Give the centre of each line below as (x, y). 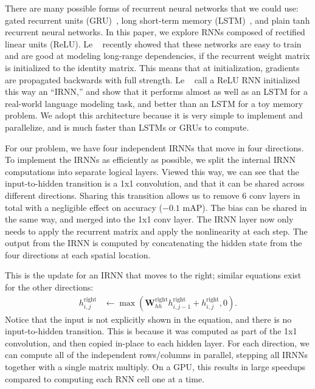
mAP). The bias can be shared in (245, 207)
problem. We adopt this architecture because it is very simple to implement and (154, 115)
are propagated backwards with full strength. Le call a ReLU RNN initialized (153, 79)
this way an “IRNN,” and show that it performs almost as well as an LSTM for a (156, 91)
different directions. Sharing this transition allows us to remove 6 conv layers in (153, 195)
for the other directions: (49, 287)
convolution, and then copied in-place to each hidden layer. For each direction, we (157, 343)
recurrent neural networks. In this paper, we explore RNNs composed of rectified (155, 32)
